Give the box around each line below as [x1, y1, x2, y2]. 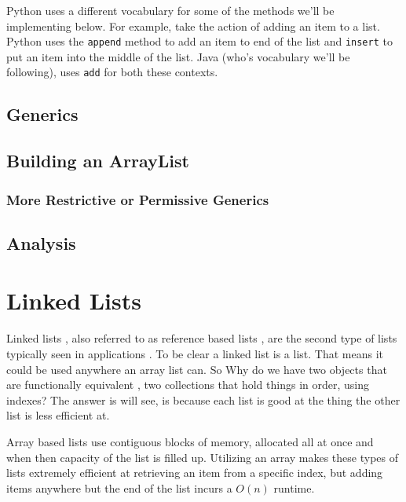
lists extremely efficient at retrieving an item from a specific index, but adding [6, 464, 383, 481]
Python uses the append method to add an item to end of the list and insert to [6, 33, 393, 49]
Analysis [6, 230, 76, 255]
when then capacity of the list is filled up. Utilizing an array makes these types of [6, 449, 398, 465]
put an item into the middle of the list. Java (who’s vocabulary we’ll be [6, 48, 350, 64]
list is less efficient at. [6, 407, 110, 423]
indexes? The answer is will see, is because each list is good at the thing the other [6, 391, 401, 408]
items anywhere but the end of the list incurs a [6, 479, 232, 496]
